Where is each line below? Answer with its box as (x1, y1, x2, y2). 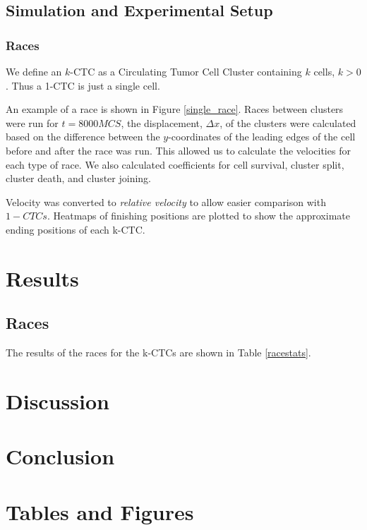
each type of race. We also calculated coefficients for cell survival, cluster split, (6, 157, 344, 171)
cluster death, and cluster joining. (6, 171, 151, 186)
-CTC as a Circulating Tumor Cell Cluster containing (70, 64, 302, 78)
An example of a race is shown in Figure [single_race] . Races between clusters (6, 102, 344, 116)
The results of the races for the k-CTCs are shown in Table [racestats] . (6, 345, 311, 360)
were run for (6, 115, 59, 130)
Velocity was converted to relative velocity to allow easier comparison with (6, 194, 326, 209)
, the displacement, (121, 115, 203, 130)
